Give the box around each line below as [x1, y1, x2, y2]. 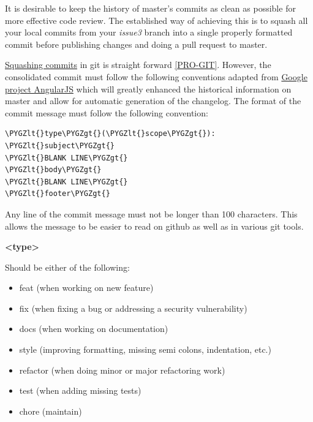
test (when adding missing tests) [19, 384, 141, 397]
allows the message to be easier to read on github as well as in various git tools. [5, 219, 304, 232]
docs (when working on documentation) [19, 322, 168, 335]
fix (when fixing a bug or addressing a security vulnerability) [19, 301, 247, 314]
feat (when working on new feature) [19, 281, 154, 294]
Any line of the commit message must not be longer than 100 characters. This [5, 207, 298, 220]
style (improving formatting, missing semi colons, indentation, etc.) [19, 343, 271, 356]
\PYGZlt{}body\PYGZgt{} [5, 165, 102, 175]
